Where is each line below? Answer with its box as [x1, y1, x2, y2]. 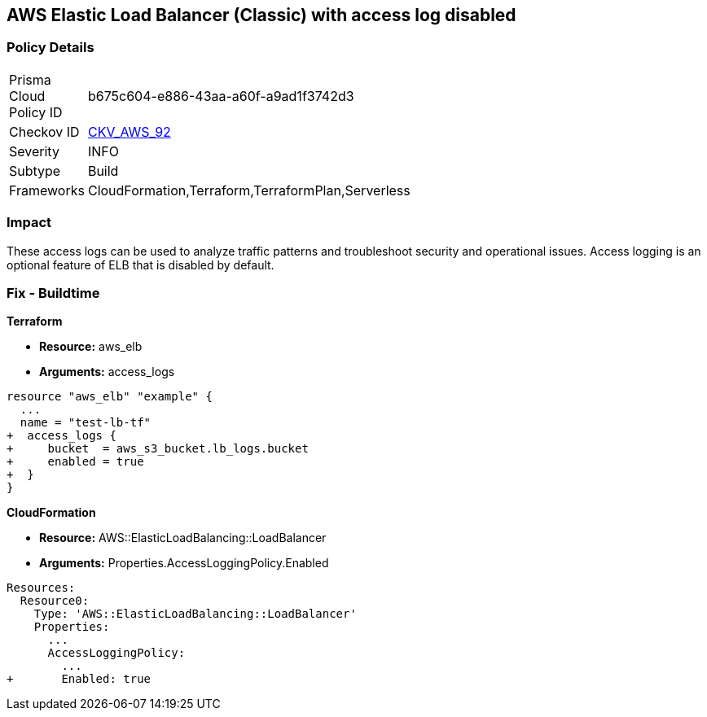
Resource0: [20, 594, 90, 608]
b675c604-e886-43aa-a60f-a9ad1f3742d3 [87, 87, 354, 104]
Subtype [9, 162, 61, 179]
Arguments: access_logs [39, 365, 175, 379]
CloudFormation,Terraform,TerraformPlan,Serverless [87, 181, 411, 199]
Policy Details [7, 39, 94, 56]
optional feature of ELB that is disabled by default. [7, 257, 274, 272]
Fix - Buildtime [7, 284, 100, 301]
